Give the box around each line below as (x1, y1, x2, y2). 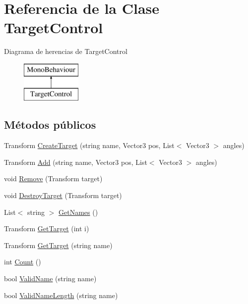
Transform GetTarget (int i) (4, 223, 89, 234)
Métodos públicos (4, 117, 96, 132)
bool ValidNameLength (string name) (4, 290, 118, 300)
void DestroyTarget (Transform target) (4, 190, 122, 201)
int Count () (4, 256, 41, 267)
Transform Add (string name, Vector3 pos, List (4, 156, 147, 167)
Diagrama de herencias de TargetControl (4, 46, 127, 56)
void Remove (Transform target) (4, 173, 103, 184)
